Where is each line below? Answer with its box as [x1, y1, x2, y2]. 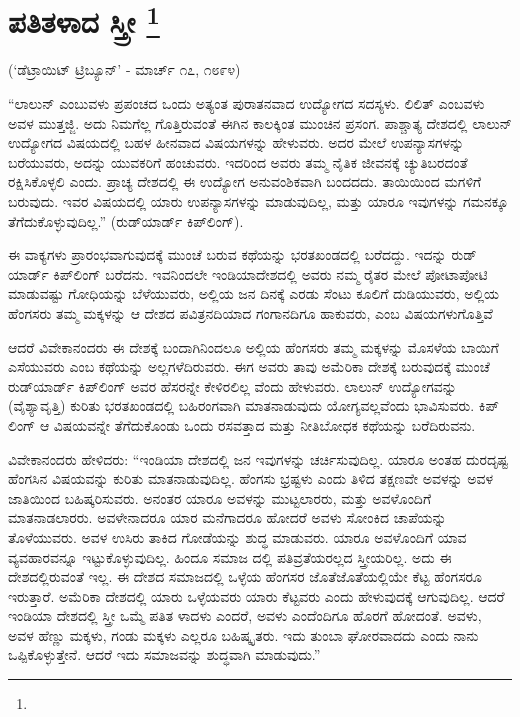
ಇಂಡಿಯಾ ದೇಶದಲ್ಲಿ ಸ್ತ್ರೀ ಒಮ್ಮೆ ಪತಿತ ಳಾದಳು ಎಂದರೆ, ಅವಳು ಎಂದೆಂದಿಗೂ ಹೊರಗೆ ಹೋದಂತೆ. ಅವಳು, [8, 605, 482, 626]
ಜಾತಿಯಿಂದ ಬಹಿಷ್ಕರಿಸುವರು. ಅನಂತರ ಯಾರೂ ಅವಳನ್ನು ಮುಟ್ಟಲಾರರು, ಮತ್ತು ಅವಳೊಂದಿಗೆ [8, 487, 432, 508]
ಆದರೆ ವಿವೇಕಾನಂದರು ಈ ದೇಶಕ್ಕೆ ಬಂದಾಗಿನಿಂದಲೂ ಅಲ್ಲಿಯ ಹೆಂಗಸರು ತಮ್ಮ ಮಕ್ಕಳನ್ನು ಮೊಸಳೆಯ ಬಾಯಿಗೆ [8, 336, 499, 357]
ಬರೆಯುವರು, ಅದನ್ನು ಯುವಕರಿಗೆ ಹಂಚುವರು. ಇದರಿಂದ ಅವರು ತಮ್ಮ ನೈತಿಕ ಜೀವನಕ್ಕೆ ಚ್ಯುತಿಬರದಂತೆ [8, 151, 468, 172]
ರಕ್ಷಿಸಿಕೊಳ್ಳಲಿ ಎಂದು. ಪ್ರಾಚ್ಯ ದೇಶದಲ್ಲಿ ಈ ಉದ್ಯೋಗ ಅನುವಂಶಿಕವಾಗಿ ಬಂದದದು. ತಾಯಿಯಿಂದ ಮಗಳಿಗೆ [8, 171, 482, 192]
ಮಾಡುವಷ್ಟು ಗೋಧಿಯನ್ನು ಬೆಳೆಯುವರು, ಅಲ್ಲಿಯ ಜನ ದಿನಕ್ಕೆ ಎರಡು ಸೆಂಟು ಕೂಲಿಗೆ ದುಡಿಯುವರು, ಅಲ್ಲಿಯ [8, 283, 500, 304]
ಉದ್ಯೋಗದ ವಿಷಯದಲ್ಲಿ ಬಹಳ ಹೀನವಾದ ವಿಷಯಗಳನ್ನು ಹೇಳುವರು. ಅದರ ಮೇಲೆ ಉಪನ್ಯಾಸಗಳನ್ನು [8, 132, 465, 153]
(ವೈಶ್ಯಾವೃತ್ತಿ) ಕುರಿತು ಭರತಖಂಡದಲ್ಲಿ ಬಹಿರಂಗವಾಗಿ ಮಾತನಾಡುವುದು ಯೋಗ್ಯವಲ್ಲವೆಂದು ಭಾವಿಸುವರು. [8, 395, 475, 416]
